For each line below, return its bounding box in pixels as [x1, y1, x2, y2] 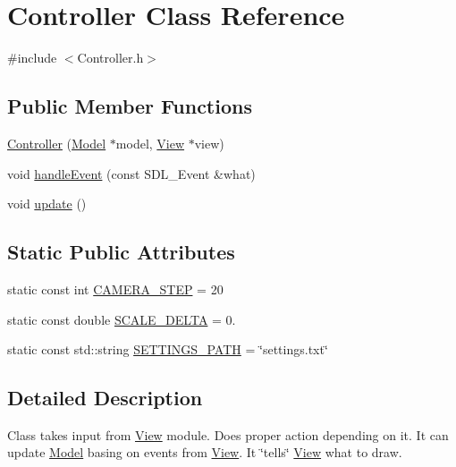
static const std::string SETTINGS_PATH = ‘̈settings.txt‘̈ [7, 340, 328, 359]
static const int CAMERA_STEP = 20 [7, 279, 224, 298]
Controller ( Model [7, 133, 106, 152]
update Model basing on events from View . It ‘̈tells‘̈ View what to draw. [7, 443, 402, 462]
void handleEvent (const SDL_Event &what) [7, 164, 256, 183]
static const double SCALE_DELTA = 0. [7, 310, 236, 328]
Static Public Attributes [7, 238, 235, 266]
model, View [115, 133, 185, 152]
